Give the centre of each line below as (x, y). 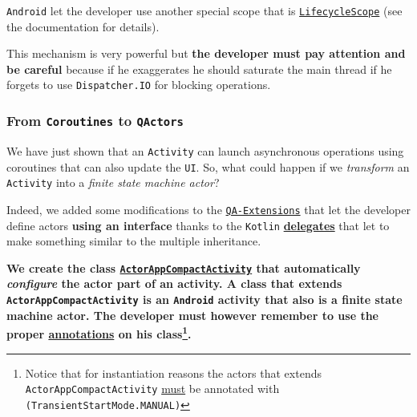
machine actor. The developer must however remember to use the (192, 315)
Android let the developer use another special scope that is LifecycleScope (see (204, 10)
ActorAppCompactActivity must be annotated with (152, 389)
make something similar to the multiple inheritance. (134, 241)
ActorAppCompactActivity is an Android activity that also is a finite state (204, 299)
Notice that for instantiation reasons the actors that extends (173, 372)
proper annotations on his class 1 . (99, 332)
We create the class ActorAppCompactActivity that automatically (184, 267)
